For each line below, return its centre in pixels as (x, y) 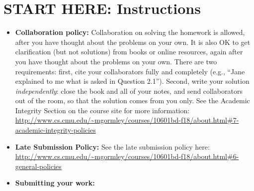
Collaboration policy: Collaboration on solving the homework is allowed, (130, 32)
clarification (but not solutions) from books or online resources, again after (129, 52)
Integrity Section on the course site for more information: (102, 110)
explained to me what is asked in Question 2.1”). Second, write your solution (132, 81)
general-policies (38, 166)
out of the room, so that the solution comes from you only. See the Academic (132, 100)
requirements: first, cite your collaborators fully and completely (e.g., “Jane (130, 71)
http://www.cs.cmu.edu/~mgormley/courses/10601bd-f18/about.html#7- (127, 120)
